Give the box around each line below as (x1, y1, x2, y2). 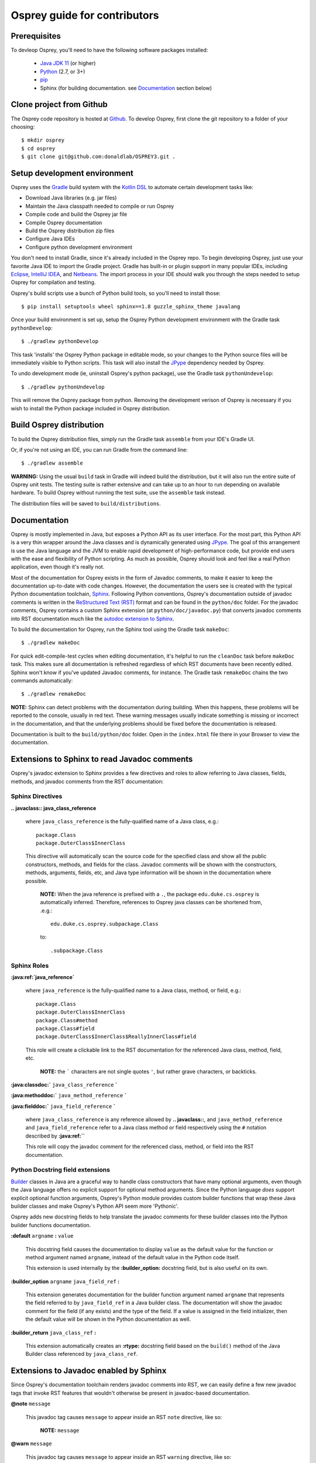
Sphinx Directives (11, 792, 63, 801)
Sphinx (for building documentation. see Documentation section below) (40, 84, 212, 91)
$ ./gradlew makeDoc (21, 640, 80, 646)
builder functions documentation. (11, 1221, 91, 1228)
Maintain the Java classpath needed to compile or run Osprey (25, 202, 174, 210)
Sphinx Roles (11, 961, 49, 970)
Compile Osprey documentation (25, 219, 102, 226)
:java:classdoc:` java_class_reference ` (11, 1081, 118, 1088)
